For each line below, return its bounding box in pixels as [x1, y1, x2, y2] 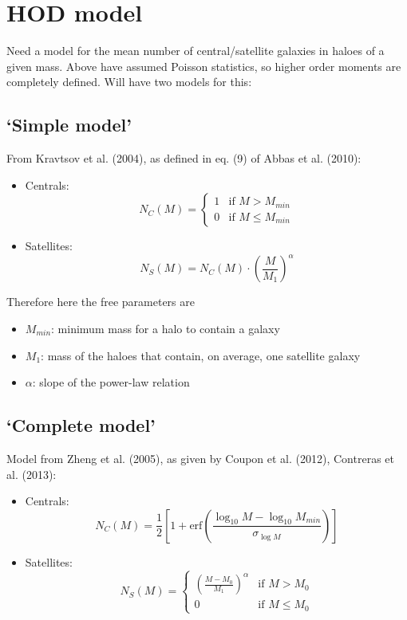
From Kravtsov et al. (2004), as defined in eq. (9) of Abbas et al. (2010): [6, 150, 362, 167]
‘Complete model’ [6, 413, 156, 438]
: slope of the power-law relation [32, 374, 190, 390]
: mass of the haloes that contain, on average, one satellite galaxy [41, 347, 361, 363]
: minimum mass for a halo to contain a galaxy [51, 320, 280, 336]
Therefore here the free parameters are [6, 293, 195, 310]
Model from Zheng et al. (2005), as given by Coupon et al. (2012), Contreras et [6, 449, 394, 466]
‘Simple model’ [6, 112, 132, 137]
